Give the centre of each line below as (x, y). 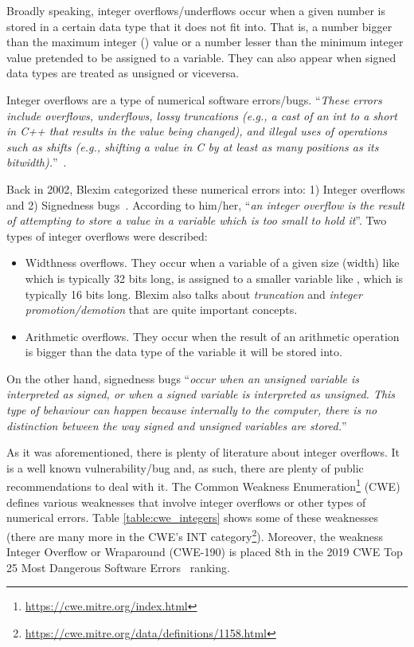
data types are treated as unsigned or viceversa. (123, 73)
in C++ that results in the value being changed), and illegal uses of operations (197, 131)
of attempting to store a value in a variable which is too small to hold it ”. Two (197, 220)
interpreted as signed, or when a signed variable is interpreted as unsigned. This (201, 394)
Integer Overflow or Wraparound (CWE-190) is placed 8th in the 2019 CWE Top (205, 552)
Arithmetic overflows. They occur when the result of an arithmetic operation (212, 336)
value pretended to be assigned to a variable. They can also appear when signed (201, 57)
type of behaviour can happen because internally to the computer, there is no (192, 410)
